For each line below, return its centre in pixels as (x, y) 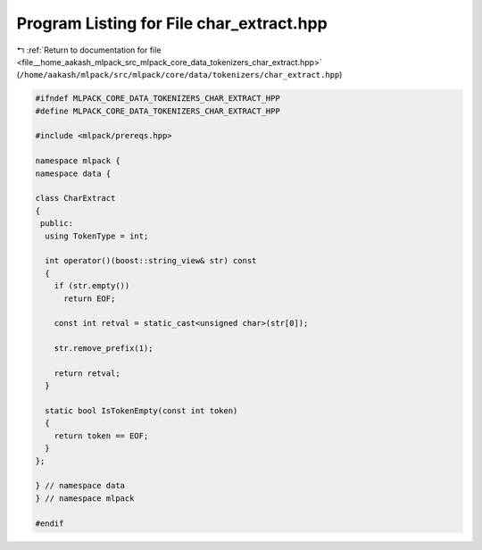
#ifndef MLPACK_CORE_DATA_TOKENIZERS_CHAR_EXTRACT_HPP (158, 99)
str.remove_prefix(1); (104, 349)
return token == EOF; (101, 436)
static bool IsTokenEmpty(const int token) (141, 411)
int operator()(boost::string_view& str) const (151, 261)
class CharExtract (75, 198)
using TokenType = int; (97, 236)
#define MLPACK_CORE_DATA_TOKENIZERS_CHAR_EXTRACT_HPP (158, 111)
